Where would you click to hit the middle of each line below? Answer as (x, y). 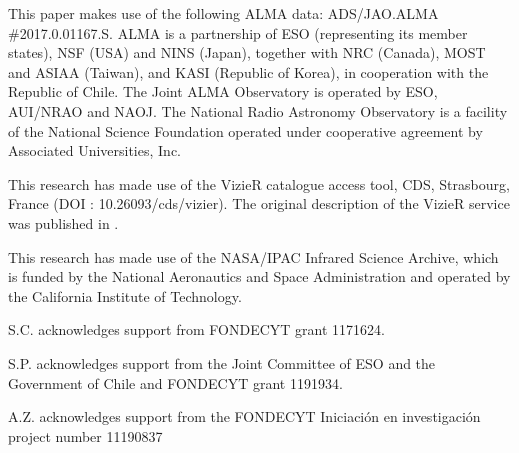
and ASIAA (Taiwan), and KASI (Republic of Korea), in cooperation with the (248, 71)
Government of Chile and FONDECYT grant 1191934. (175, 382)
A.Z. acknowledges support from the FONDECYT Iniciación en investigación (244, 416)
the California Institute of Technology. (125, 295)
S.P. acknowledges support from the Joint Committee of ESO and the (222, 362)
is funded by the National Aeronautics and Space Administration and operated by (259, 276)
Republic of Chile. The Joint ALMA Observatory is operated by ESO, (223, 91)
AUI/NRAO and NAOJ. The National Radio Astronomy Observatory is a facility (258, 110)
